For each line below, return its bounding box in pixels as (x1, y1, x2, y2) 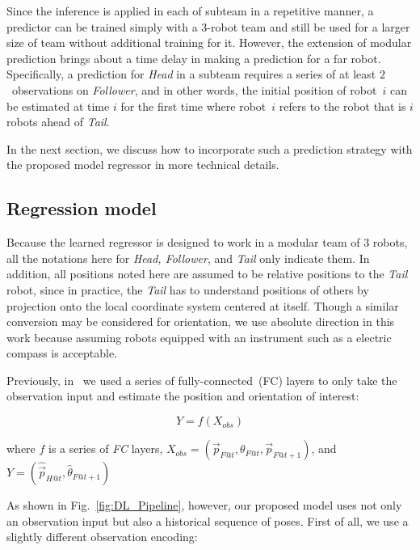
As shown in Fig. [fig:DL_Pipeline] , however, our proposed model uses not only (6, 497, 402, 514)
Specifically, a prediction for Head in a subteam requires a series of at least (6, 66, 376, 82)
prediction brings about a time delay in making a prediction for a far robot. (6, 49, 381, 66)
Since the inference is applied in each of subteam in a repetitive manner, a (6, 2, 374, 19)
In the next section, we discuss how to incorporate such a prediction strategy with (6, 140, 413, 157)
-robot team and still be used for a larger (207, 18, 410, 35)
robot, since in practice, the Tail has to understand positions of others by (6, 281, 369, 298)
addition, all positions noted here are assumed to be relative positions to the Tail (6, 265, 408, 282)
